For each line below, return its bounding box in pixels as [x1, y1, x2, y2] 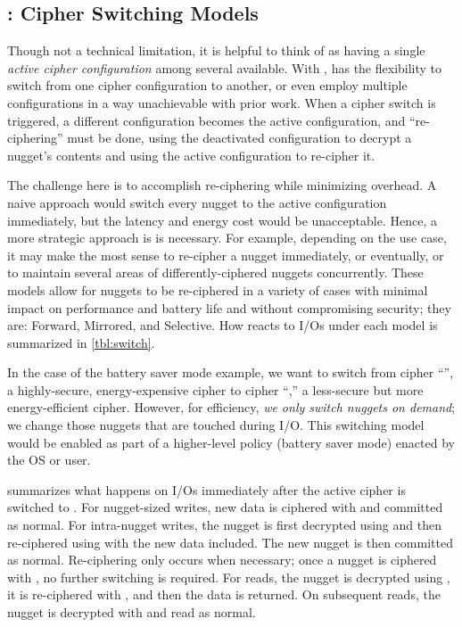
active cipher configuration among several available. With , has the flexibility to [7, 58, 442, 77]
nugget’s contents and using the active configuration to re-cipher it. [7, 145, 375, 164]
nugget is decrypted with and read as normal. [7, 603, 256, 622]
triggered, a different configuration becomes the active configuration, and [7, 111, 406, 129]
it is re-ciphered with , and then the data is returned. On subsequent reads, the [7, 585, 441, 604]
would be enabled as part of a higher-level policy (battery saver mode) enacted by [7, 433, 455, 451]
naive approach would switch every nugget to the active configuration [7, 193, 387, 211]
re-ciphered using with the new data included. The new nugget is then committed [7, 532, 453, 551]
